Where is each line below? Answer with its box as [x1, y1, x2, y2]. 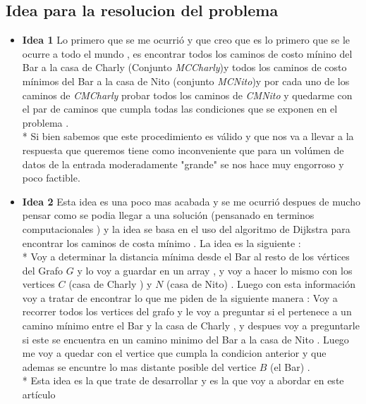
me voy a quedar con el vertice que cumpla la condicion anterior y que [22, 346, 327, 360]
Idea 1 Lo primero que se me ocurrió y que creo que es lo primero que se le [22, 32, 350, 47]
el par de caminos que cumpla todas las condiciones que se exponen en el [22, 101, 338, 116]
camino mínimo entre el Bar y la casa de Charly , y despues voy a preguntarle [22, 318, 360, 333]
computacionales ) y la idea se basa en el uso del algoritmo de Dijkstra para [22, 221, 350, 236]
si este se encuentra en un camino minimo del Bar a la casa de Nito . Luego [22, 332, 349, 346]
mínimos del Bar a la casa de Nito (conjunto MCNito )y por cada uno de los [22, 73, 350, 88]
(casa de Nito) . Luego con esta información [166, 277, 355, 291]
